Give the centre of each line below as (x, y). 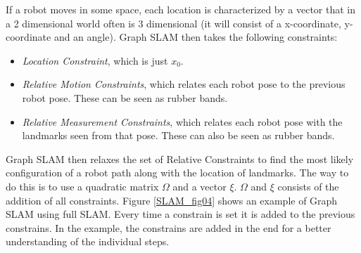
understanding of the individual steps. (88, 241)
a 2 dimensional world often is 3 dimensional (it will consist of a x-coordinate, (173, 23)
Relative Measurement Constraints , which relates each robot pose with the (182, 121)
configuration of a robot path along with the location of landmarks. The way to (177, 173)
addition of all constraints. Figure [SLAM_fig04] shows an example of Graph (172, 200)
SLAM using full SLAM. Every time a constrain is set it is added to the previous (180, 214)
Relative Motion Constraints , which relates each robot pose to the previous (184, 84)
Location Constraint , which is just (95, 60)
